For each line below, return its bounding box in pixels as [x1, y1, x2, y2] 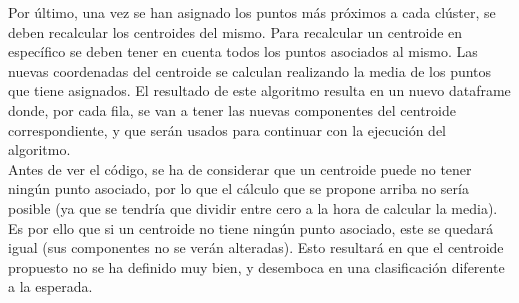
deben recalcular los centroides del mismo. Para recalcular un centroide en [8, 21, 463, 42]
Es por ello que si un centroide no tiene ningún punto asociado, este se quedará [8, 217, 494, 238]
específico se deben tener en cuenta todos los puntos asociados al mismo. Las [8, 41, 478, 62]
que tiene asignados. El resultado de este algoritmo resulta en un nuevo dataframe [8, 80, 511, 101]
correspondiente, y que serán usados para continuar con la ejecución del [8, 119, 447, 140]
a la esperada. [8, 276, 93, 297]
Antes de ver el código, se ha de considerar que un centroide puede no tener [8, 158, 472, 179]
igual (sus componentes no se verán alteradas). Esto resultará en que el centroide [8, 237, 504, 258]
